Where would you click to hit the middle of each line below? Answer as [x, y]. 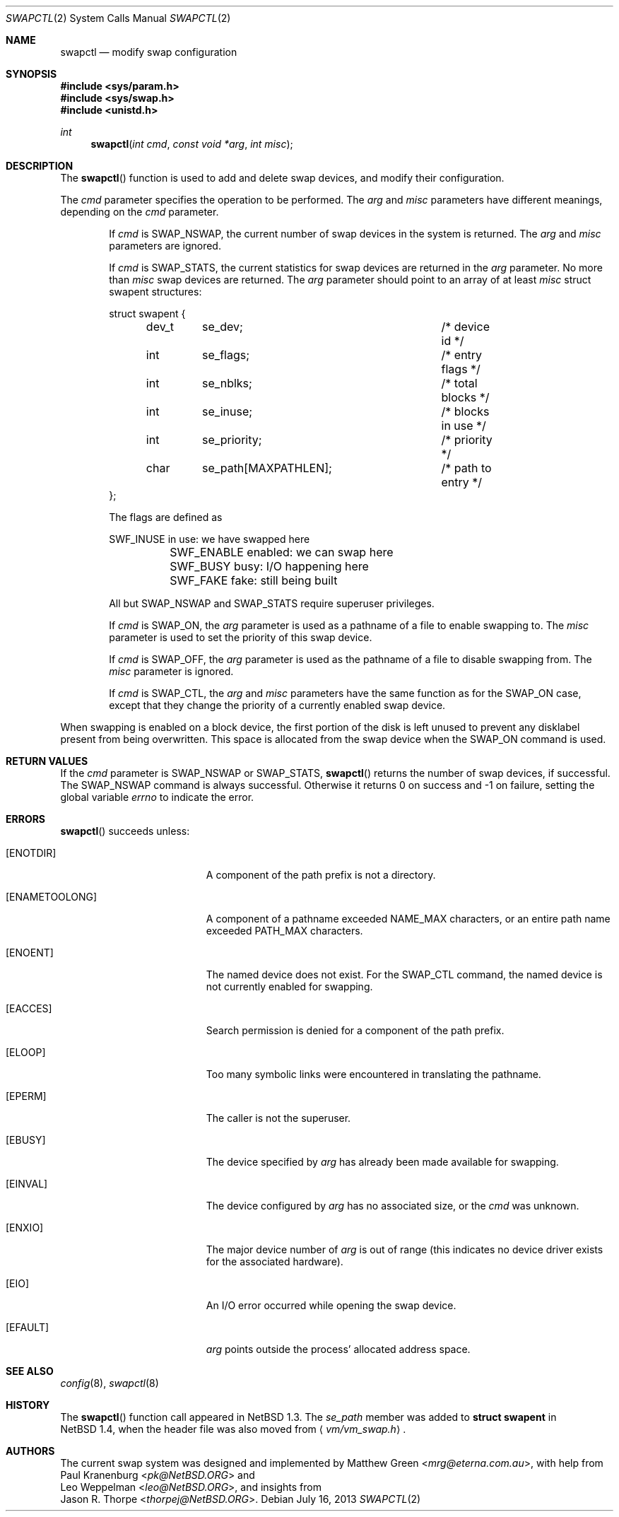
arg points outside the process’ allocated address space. [338, 1349]
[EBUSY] [26, 1140]
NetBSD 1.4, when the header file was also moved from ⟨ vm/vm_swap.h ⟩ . [233, 1429]
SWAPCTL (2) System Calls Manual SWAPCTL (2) [118, 18]
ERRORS [26, 819]
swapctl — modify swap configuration [149, 52]
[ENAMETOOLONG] [52, 897]
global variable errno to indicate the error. [157, 797]
